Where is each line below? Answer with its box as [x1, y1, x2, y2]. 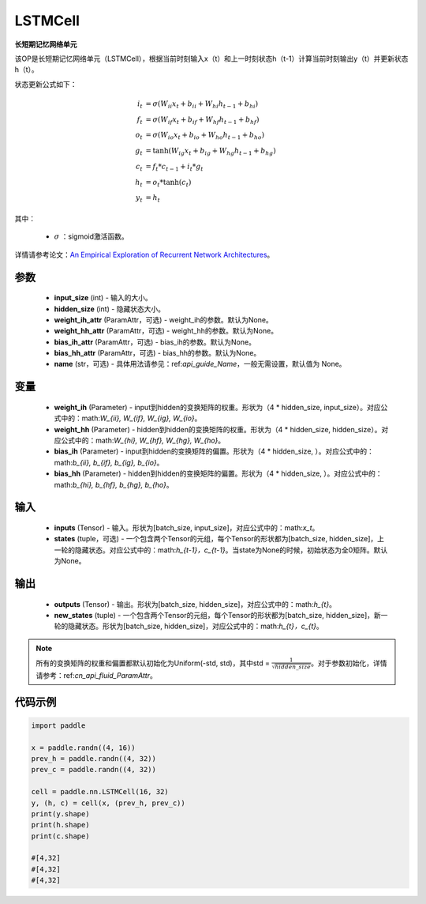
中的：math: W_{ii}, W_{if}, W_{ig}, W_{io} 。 [60, 413, 202, 423]
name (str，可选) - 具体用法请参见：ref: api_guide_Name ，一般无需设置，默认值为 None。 [54, 360, 346, 369]
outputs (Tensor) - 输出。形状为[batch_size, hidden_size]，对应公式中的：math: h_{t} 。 [54, 599, 337, 608]
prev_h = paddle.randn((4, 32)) [31, 754, 157, 763]
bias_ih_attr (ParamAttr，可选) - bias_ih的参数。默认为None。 [54, 337, 256, 347]
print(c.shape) [31, 831, 90, 841]
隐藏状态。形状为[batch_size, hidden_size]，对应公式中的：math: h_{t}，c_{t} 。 [67, 621, 323, 631]
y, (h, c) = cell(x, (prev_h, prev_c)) [31, 798, 185, 808]
